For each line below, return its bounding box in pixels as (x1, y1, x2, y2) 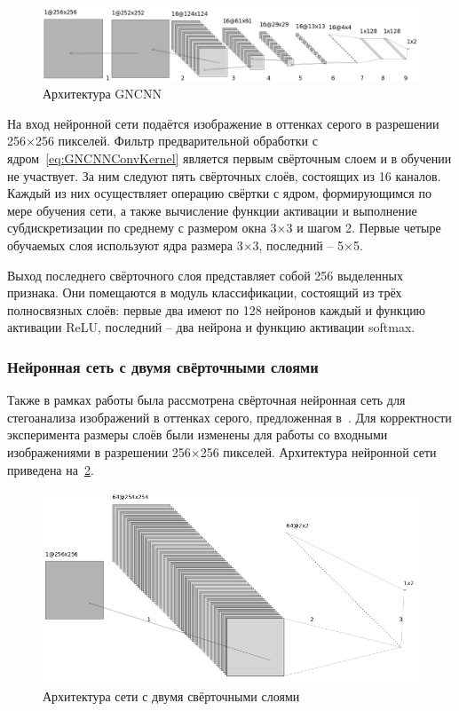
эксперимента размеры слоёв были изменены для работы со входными (7, 425, 388, 444)
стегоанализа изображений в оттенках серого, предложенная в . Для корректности (7, 407, 452, 426)
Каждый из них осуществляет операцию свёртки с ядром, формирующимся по (7, 184, 431, 202)
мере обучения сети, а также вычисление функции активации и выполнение (7, 201, 417, 219)
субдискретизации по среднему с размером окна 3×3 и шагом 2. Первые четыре (7, 218, 441, 237)
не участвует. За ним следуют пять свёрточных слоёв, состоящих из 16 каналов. (7, 166, 441, 185)
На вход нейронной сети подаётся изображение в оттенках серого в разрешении (7, 114, 439, 132)
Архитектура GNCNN (43, 84, 162, 103)
